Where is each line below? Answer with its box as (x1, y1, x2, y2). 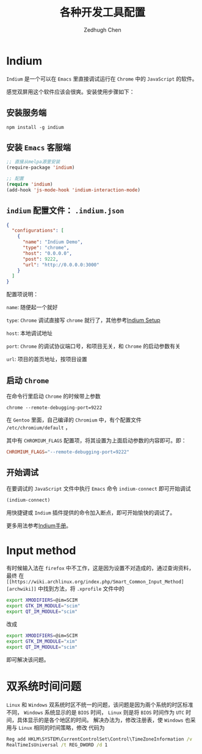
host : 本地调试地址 (6, 329, 53, 337)
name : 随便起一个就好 (6, 304, 58, 311)
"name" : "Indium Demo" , (22, 239, 84, 245)
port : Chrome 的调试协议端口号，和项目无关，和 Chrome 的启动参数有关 (6, 343, 181, 350)
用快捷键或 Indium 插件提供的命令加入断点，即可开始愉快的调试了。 (6, 508, 176, 516)
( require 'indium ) (6, 181, 53, 187)
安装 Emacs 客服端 (6, 142, 71, 153)
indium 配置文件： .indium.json (6, 205, 124, 216)
